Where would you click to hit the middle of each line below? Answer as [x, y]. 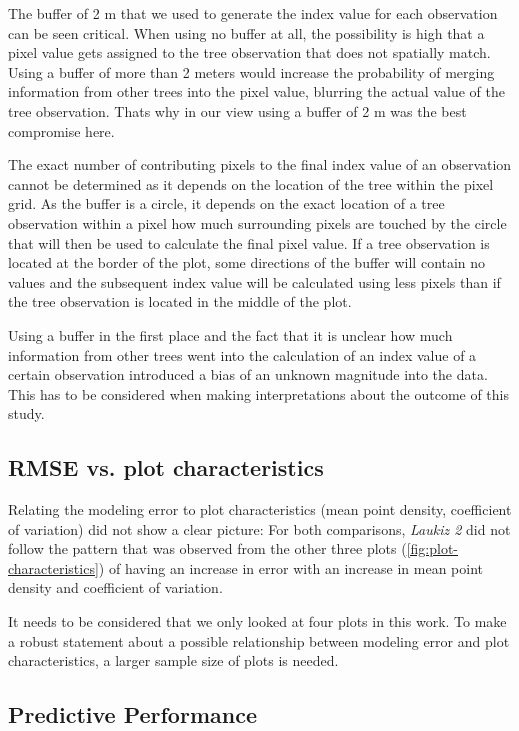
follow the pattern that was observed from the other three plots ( [207, 548]
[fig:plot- [432, 548]
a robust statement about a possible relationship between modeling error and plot [259, 640]
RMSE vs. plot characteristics [166, 467]
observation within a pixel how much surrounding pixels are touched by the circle [257, 222]
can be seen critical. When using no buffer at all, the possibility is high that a [246, 32]
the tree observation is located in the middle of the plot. [180, 301]
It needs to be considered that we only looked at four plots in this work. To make [257, 621]
